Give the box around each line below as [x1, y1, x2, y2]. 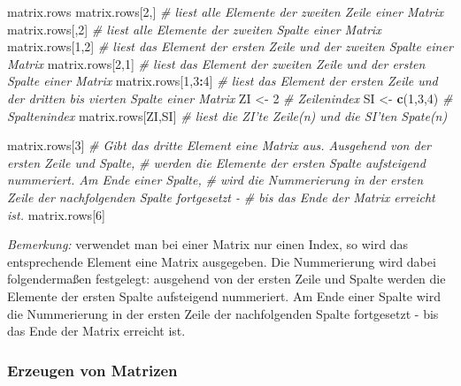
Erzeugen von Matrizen [7, 359, 178, 381]
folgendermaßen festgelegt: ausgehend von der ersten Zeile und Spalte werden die [7, 269, 446, 288]
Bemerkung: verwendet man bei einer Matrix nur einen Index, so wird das [7, 235, 408, 254]
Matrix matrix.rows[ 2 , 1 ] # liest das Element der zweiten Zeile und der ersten [7, 54, 426, 72]
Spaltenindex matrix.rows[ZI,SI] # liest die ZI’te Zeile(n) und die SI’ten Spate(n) [7, 106, 448, 125]
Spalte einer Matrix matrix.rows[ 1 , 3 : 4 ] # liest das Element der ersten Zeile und [7, 72, 438, 90]
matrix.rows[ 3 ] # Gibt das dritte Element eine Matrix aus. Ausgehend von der [7, 136, 431, 155]
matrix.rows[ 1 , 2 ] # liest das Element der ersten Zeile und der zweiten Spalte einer [7, 37, 453, 56]
